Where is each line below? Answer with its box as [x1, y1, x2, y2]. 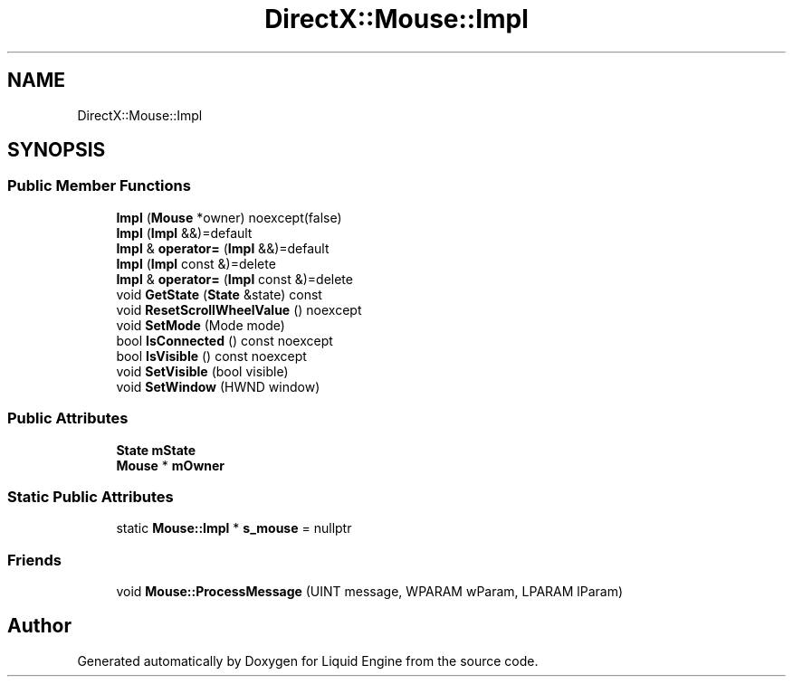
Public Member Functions [7, 176, 191, 195]
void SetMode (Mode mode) [116, 317, 285, 333]
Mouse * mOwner [116, 457, 225, 473]
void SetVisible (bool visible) [116, 363, 289, 379]
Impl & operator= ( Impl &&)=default [116, 240, 330, 256]
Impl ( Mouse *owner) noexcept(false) [116, 209, 342, 225]
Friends [7, 550, 62, 569]
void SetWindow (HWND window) [116, 378, 320, 394]
